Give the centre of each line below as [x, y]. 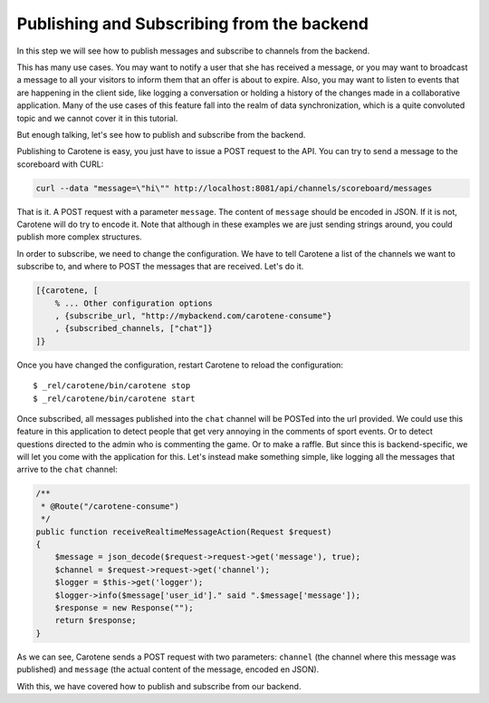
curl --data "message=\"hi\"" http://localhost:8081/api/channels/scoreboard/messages [234, 188]
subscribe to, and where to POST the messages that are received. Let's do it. [160, 267]
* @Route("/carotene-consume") [110, 506]
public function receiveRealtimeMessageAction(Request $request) [184, 532]
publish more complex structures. [79, 237]
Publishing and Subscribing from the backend [192, 24]
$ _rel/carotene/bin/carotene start [114, 398]
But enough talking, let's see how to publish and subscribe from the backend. [161, 134]
